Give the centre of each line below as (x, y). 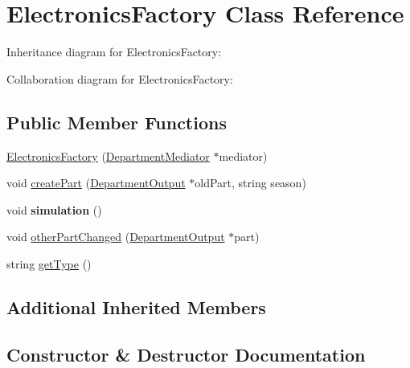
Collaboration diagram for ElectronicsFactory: (120, 78)
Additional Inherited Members (136, 307)
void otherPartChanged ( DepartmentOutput (116, 237)
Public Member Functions (117, 122)
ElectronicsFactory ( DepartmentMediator (108, 155)
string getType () (49, 263)
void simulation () (54, 209)
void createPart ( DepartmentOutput (96, 183)
